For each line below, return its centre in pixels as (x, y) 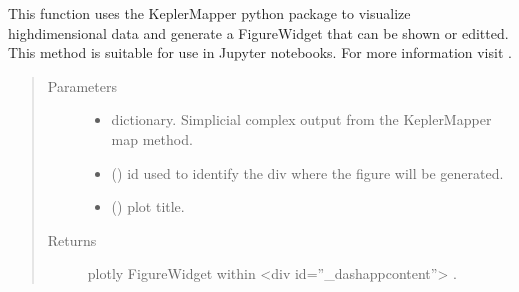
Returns (72, 239)
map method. (152, 138)
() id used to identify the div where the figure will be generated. (307, 172)
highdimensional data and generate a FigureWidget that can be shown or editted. (258, 32)
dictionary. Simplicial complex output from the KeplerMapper (301, 119)
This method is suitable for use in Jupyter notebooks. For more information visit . (260, 52)
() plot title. (148, 206)
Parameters (82, 85)
